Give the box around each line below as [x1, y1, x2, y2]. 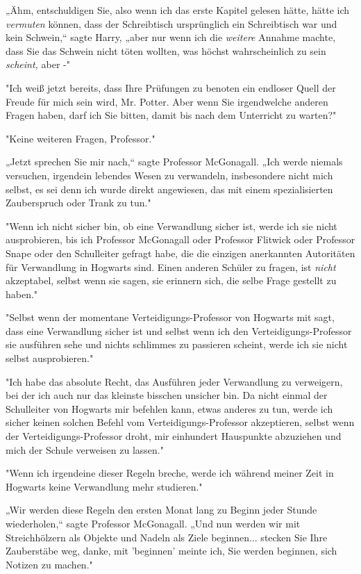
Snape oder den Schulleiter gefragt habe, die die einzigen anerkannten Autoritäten [6, 245, 355, 260]
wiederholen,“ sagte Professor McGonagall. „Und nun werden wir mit [6, 516, 301, 530]
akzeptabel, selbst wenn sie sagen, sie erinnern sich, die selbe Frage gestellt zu [6, 273, 337, 288]
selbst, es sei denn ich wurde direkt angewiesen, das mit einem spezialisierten [6, 181, 333, 196]
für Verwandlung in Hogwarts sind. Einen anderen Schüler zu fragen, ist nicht [6, 259, 336, 274]
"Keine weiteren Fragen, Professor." [6, 131, 156, 145]
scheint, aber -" [6, 57, 70, 72]
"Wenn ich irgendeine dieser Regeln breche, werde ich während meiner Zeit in [6, 466, 334, 480]
